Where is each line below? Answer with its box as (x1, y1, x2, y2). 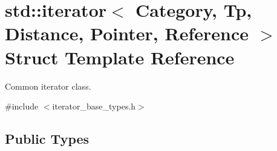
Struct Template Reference (5, 45, 235, 69)
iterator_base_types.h (52, 100, 136, 112)
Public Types (5, 129, 90, 148)
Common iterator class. (5, 79, 91, 92)
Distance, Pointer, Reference (5, 21, 249, 46)
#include (5, 100, 39, 112)
